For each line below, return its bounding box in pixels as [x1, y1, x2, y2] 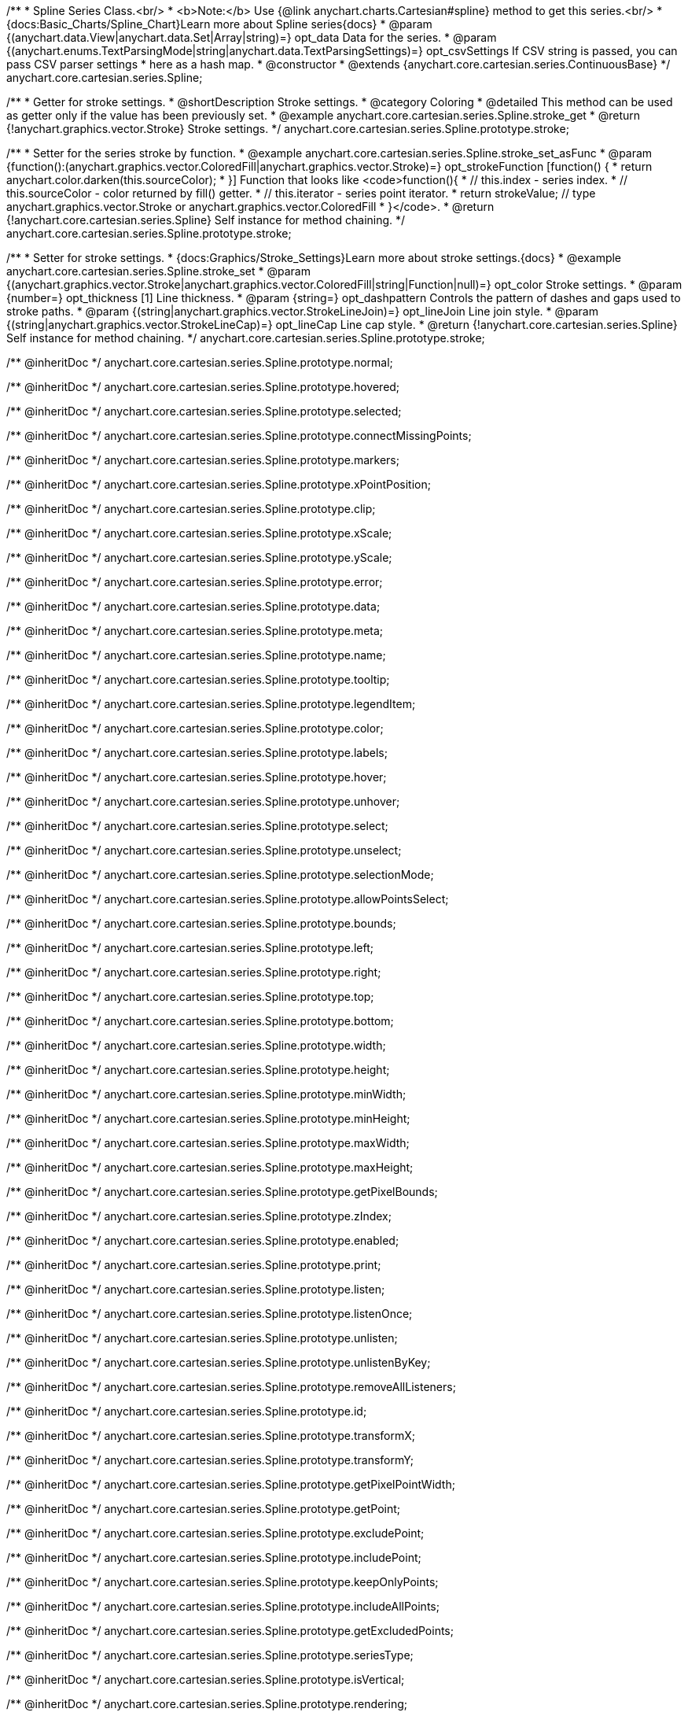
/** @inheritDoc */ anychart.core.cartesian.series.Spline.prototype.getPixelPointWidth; [6, 1478, 455, 1491]
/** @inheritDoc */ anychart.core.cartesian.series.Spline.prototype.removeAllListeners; [6, 1380, 456, 1393]
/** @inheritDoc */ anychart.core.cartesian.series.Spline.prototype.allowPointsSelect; [6, 892, 449, 906]
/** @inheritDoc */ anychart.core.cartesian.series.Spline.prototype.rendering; [6, 1697, 408, 1710]
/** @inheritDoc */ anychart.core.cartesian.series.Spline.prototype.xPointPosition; [6, 478, 431, 491]
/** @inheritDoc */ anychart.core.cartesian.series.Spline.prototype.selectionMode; [6, 868, 434, 881]
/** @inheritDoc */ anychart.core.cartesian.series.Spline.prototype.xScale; [6, 526, 392, 540]
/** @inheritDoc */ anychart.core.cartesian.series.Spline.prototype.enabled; [6, 1234, 399, 1247]
